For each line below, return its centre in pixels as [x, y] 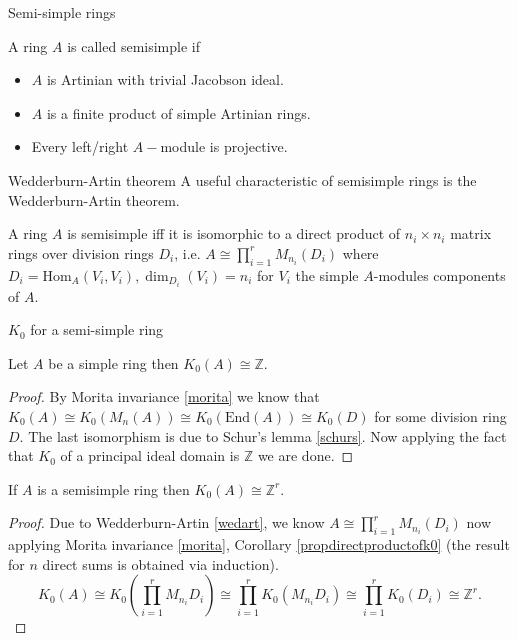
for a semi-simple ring [97, 329]
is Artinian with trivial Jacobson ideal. [165, 79]
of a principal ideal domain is [150, 455]
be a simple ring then [113, 362]
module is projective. [224, 146]
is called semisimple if [133, 45]
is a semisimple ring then [113, 488]
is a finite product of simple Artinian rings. [178, 112]
